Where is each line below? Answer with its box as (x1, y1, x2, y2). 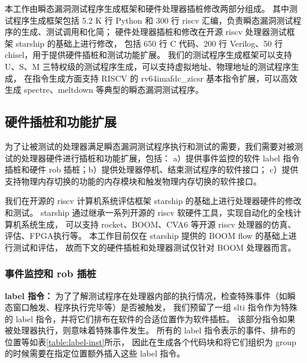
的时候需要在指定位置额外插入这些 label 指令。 (5, 347, 185, 359)
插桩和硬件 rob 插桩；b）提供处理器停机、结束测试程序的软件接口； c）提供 (5, 163, 299, 176)
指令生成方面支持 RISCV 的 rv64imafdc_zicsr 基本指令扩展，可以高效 (32, 72, 298, 84)
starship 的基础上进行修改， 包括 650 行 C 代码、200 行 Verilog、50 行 (15, 37, 283, 49)
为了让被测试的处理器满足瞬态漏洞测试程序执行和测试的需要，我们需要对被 (5, 140, 295, 152)
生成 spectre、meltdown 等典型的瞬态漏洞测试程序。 (5, 83, 204, 96)
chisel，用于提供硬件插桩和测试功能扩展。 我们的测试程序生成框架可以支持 (5, 48, 292, 61)
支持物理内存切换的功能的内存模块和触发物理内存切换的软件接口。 (5, 174, 261, 187)
